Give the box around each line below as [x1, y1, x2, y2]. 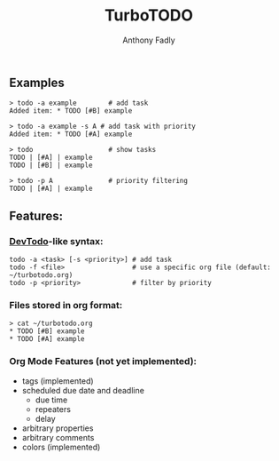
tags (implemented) [21, 375, 95, 386]
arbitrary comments [21, 432, 95, 442]
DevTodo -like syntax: [9, 234, 104, 247]
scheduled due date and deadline [21, 385, 144, 395]
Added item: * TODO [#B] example [9, 107, 133, 115]
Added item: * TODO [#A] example [9, 130, 133, 139]
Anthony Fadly [122, 35, 175, 45]
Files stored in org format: [9, 298, 123, 311]
